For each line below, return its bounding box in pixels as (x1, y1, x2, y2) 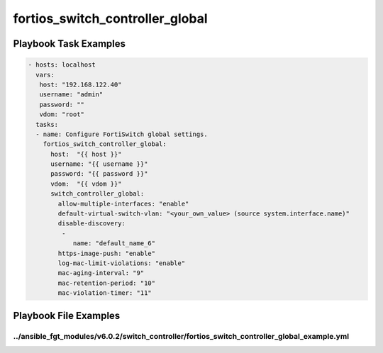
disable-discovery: (57, 220, 126, 228)
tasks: (35, 121, 59, 128)
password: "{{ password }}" (50, 170, 148, 178)
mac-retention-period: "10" (57, 279, 156, 287)
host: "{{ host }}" (50, 150, 122, 158)
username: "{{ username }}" (50, 160, 148, 168)
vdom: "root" (39, 111, 85, 118)
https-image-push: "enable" (57, 249, 156, 257)
